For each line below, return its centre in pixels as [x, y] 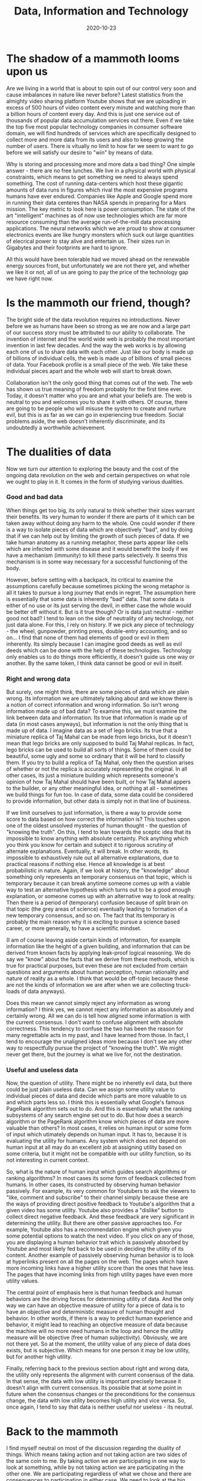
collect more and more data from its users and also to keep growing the [95, 140]
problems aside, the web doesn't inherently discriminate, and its [86, 421]
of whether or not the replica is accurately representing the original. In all [97, 769]
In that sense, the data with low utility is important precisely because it [94, 1381]
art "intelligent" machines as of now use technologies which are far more [97, 215]
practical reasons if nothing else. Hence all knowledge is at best [86, 864]
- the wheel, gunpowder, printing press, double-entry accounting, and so [97, 631]
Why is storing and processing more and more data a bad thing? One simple [101, 164]
